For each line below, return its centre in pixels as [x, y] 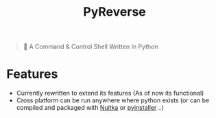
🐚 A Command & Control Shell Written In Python [91, 47]
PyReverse [114, 12]
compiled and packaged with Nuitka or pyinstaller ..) [90, 108]
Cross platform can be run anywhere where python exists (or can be [113, 100]
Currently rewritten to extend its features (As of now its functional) [110, 93]
